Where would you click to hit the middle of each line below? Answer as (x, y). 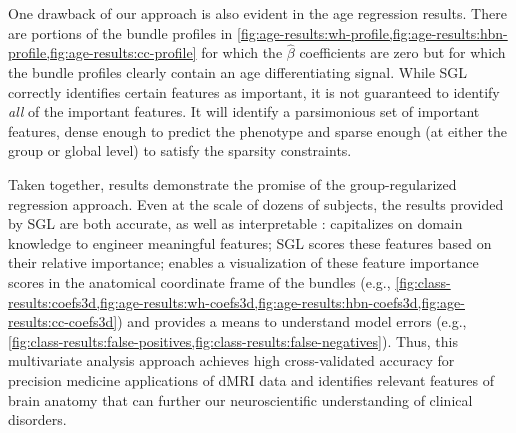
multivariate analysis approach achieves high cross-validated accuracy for (231, 360)
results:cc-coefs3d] (63, 321)
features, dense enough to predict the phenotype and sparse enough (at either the (258, 130)
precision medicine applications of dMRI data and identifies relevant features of (251, 379)
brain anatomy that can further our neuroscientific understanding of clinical (240, 399)
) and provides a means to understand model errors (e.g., (292, 321)
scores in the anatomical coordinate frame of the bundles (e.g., (199, 281)
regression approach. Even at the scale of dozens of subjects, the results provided (256, 203)
